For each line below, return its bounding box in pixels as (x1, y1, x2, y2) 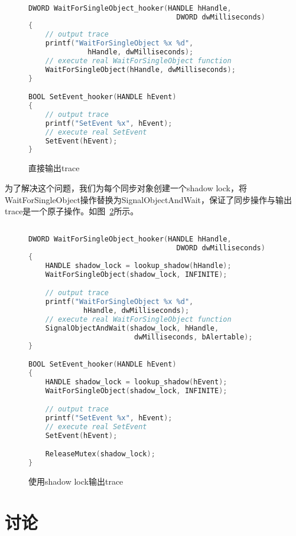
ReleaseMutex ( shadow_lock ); (45, 450, 155, 459)
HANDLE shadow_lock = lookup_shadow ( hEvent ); (45, 377, 227, 386)
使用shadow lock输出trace (28, 475, 123, 488)
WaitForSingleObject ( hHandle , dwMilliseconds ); (45, 65, 236, 74)
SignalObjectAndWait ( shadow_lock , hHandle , (45, 323, 219, 332)
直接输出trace (28, 162, 80, 174)
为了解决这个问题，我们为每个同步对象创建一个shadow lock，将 (5, 181, 247, 194)
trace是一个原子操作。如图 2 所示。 (5, 205, 139, 217)
